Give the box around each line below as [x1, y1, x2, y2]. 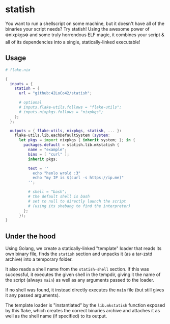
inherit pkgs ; [27, 157, 58, 162]
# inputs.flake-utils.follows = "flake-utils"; [18, 105, 122, 110]
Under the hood [5, 232, 56, 240]
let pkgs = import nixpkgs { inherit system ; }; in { [18, 138, 136, 143]
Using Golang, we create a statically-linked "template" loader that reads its [5, 245, 162, 252]
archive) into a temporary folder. [5, 256, 73, 262]
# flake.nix [5, 67, 31, 72]
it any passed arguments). [5, 292, 60, 298]
